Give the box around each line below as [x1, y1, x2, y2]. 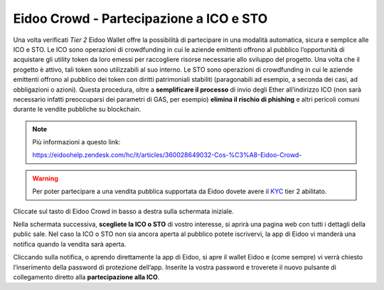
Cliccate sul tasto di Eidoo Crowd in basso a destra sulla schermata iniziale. [13, 207, 234, 215]
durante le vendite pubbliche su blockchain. [13, 105, 142, 114]
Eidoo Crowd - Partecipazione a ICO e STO [13, 11, 268, 26]
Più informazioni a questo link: [32, 138, 121, 146]
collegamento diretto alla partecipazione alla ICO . [13, 272, 160, 281]
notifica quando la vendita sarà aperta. [13, 240, 127, 248]
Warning [32, 174, 58, 183]
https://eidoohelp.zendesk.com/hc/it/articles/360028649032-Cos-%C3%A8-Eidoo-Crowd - [32, 151, 302, 159]
